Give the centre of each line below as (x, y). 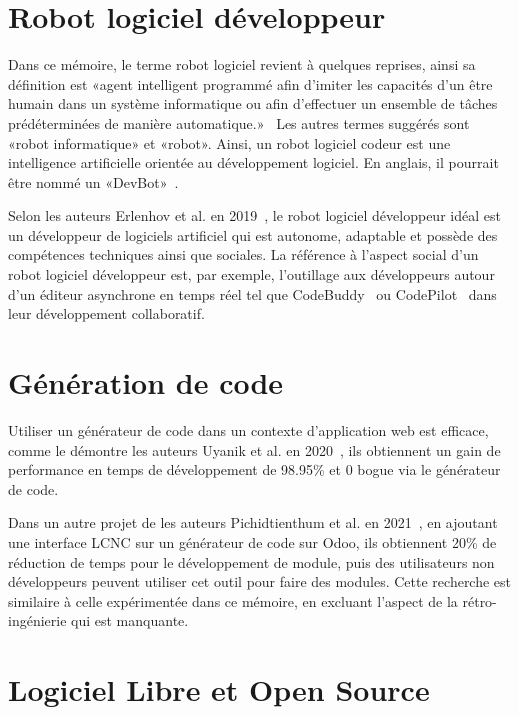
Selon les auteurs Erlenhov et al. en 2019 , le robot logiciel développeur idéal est (254, 215)
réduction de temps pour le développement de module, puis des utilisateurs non (251, 561)
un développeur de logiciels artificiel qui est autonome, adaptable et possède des (253, 234)
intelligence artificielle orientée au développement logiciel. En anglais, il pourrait (253, 162)
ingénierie (37, 620)
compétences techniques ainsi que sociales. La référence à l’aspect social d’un (243, 254)
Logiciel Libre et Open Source (219, 689)
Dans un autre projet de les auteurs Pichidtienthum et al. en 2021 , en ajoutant (253, 522)
